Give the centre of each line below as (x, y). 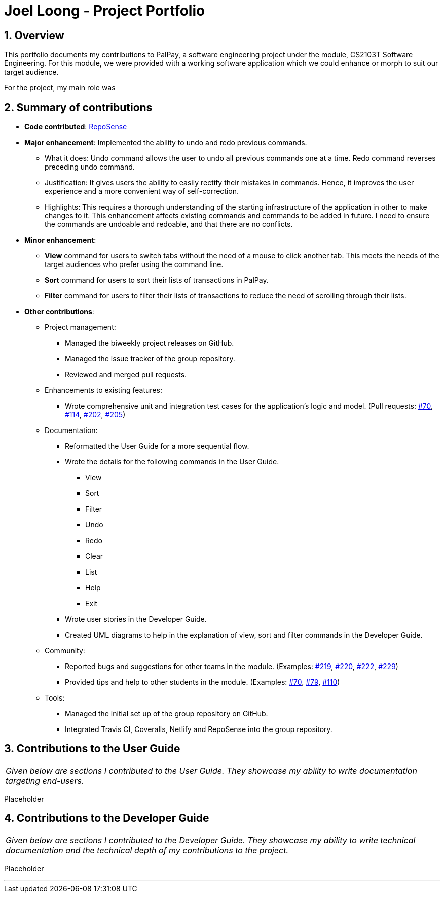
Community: (65, 651)
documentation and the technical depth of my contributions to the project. (147, 850)
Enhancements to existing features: (103, 390)
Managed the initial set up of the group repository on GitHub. (166, 714)
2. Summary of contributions (78, 107)
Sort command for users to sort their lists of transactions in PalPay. (157, 280)
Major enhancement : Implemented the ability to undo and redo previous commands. (166, 143)
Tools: (55, 698)
